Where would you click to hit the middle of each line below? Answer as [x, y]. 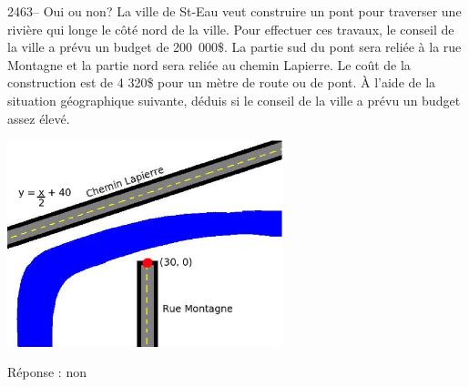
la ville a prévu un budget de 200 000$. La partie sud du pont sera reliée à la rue [234, 47]
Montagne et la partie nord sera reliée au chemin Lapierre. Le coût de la [209, 64]
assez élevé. [39, 118]
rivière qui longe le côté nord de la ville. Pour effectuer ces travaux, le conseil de [231, 29]
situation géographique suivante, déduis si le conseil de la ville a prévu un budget [234, 100]
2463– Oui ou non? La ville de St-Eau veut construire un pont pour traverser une [234, 11]
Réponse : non [47, 372]
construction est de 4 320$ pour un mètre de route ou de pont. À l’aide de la [222, 82]
